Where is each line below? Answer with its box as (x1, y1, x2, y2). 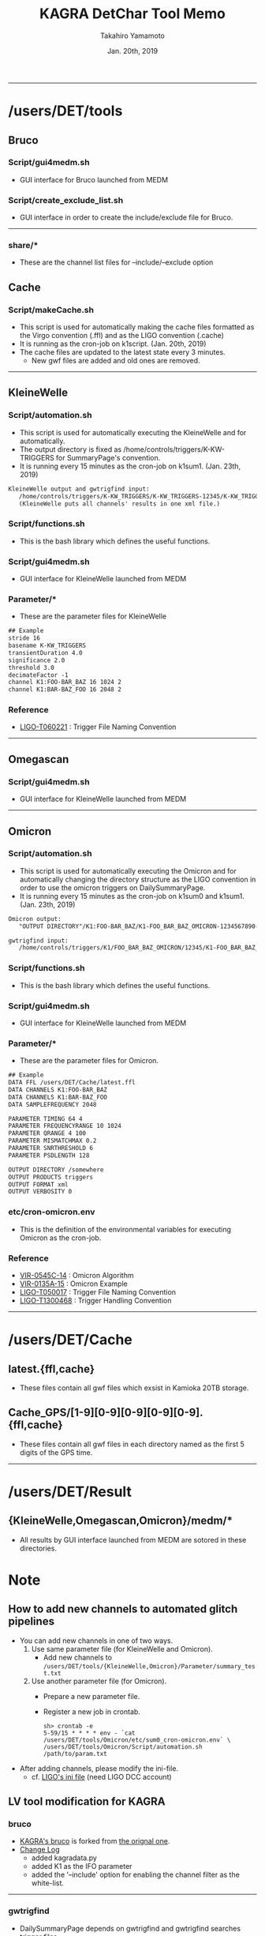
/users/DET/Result (8, 1483, 132, 1501)
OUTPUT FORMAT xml (8, 1180, 69, 1189)
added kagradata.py (31, 1853, 97, 1863)
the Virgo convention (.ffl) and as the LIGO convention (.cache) (19, 331, 225, 340)
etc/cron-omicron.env (8, 1206, 95, 1217)
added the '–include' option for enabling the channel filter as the (31, 1870, 241, 1880)
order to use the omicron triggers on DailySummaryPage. (19, 882, 206, 893)
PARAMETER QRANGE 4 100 (8, 1130, 87, 1137)
